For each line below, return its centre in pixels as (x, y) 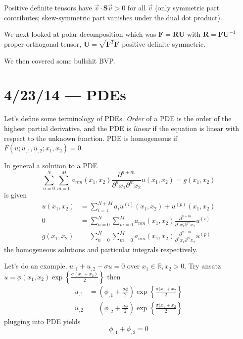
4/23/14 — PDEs (65, 95)
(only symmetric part (187, 7)
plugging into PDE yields (42, 321)
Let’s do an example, (36, 266)
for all (137, 7)
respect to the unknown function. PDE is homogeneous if (91, 138)
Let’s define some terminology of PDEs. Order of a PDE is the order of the (118, 118)
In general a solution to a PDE (51, 166)
